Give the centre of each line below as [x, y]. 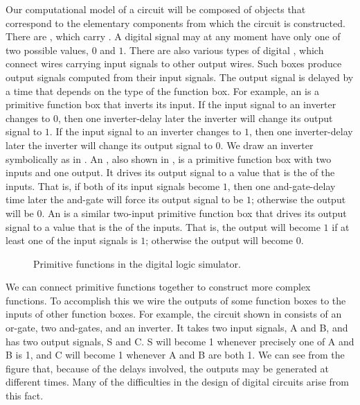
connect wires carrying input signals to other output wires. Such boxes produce [174, 63]
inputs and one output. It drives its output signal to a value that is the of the [170, 172]
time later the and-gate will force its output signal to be [125, 199]
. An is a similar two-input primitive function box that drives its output [194, 213]
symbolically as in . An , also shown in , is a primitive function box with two [169, 158]
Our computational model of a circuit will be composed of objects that [156, 9]
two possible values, [47, 50]
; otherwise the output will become [219, 240]
